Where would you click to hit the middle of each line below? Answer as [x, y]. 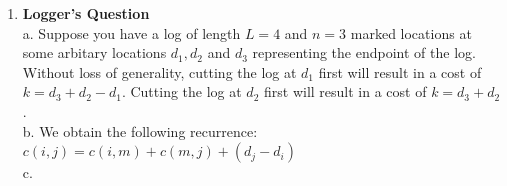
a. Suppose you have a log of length [131, 32]
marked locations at [411, 32]
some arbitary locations [94, 52]
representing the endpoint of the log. [364, 52]
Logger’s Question [86, 13]
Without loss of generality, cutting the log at [159, 71]
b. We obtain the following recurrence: [140, 130]
